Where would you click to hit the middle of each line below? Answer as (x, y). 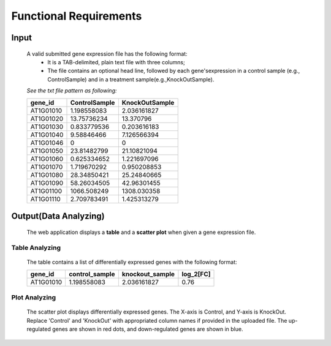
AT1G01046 (47, 143)
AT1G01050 (47, 151)
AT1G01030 (47, 127)
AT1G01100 (46, 191)
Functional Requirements (77, 16)
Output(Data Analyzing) (58, 216)
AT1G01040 (47, 135)
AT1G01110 (45, 199)
